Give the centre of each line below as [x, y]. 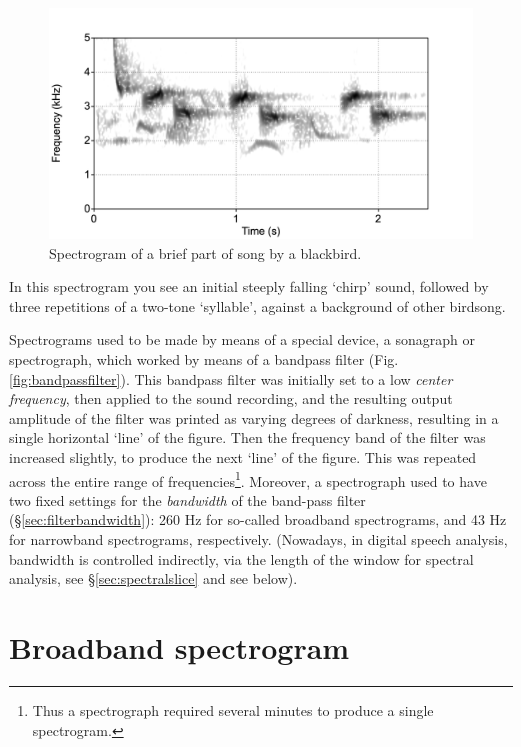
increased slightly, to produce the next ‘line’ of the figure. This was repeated [243, 456]
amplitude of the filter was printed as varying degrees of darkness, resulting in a [254, 417]
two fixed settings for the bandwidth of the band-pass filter [187, 499]
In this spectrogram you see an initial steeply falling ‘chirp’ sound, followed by [249, 286]
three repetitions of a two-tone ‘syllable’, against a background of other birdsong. [257, 305]
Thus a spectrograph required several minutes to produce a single [233, 709]
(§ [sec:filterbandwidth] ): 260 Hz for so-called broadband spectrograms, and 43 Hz [258, 519]
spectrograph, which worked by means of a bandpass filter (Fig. [204, 359]
